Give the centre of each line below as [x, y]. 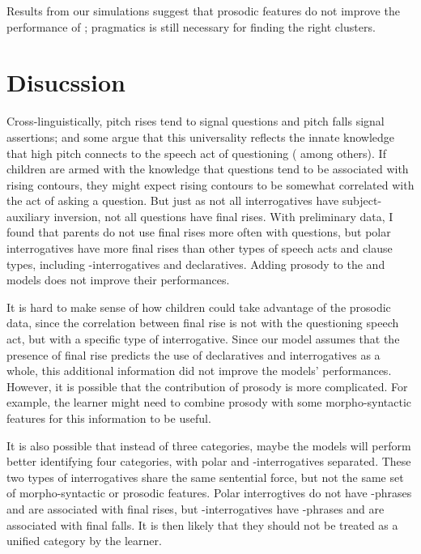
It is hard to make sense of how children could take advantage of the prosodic [199, 307]
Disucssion [66, 82]
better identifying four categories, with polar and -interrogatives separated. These [209, 461]
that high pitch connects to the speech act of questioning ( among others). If [196, 153]
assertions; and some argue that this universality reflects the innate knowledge [201, 136]
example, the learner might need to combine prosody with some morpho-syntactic [209, 402]
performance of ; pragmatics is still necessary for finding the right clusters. [191, 26]
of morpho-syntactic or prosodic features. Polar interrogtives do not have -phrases [209, 493]
